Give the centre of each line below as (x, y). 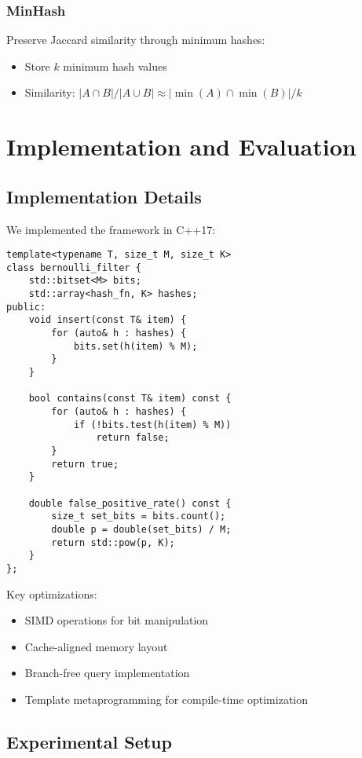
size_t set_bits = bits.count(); (139, 516)
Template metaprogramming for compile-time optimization (166, 699)
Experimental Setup (89, 741)
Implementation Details (104, 196)
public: (26, 307)
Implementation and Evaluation (181, 146)
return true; (85, 464)
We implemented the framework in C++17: (111, 229)
